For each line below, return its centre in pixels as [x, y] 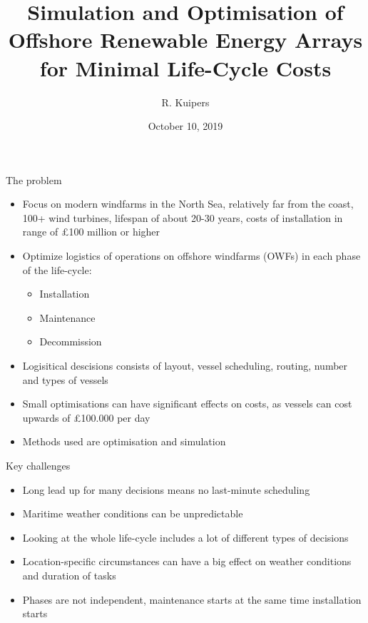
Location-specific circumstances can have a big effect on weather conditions [187, 561]
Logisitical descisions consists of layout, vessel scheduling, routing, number [185, 366]
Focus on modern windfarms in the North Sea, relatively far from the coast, [188, 204]
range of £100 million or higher [91, 232]
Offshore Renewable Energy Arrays [185, 40]
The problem [34, 179]
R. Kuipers [185, 102]
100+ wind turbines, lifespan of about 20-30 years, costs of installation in [183, 217]
